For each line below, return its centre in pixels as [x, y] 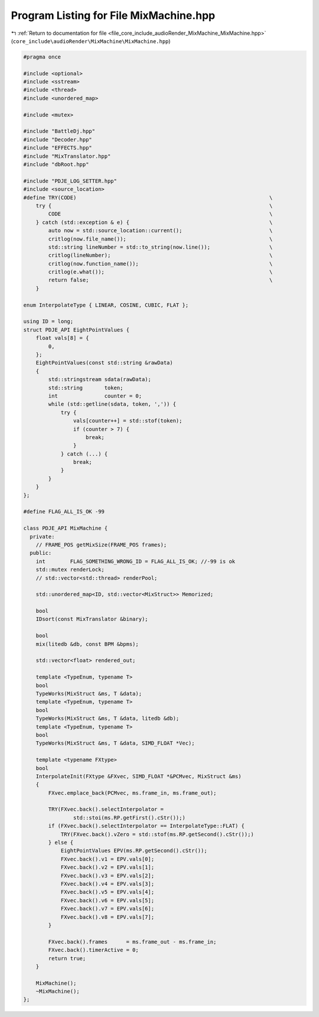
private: [42, 537]
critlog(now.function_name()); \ [160, 264]
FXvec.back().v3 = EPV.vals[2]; [108, 875]
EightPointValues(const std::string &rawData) [105, 363]
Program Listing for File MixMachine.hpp [113, 15]
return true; [67, 958]
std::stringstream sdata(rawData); [100, 379]
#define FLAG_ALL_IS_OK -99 [64, 512]
